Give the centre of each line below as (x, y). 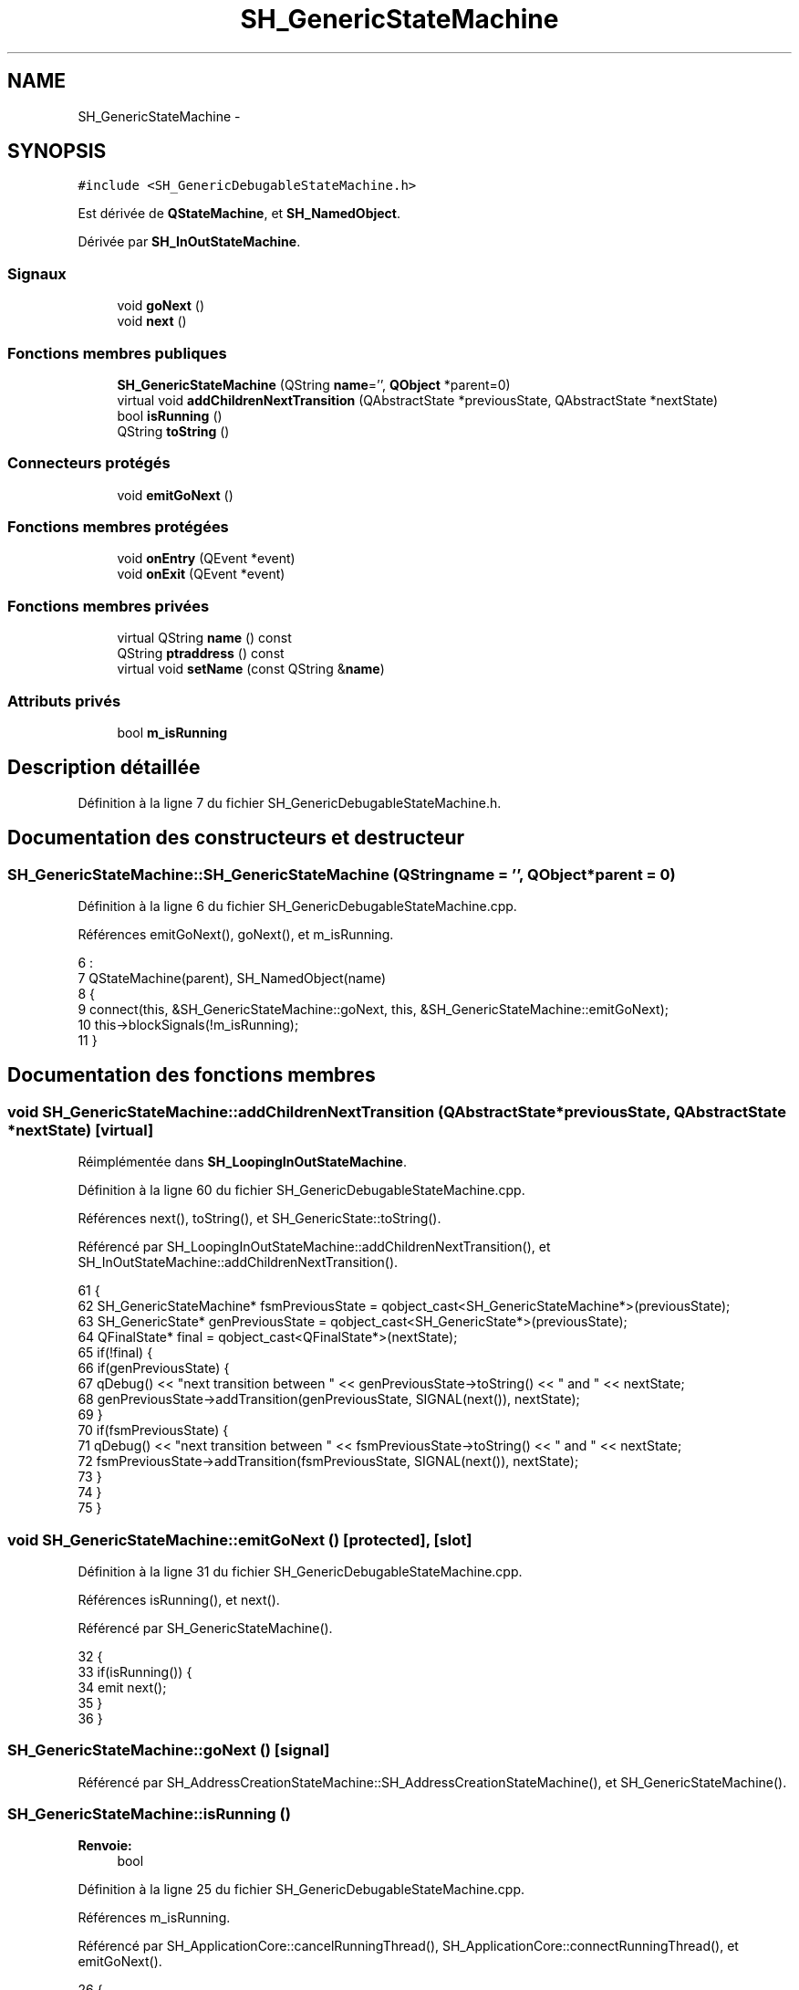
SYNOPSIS (57, 152)
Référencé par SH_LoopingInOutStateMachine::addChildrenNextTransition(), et (314, 1247)
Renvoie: (105, 1846)
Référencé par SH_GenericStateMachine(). (205, 1628)
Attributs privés (64, 701)
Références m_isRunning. (154, 1918)
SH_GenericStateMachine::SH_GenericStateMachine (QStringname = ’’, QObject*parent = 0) (342, 874)
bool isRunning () (170, 415)
